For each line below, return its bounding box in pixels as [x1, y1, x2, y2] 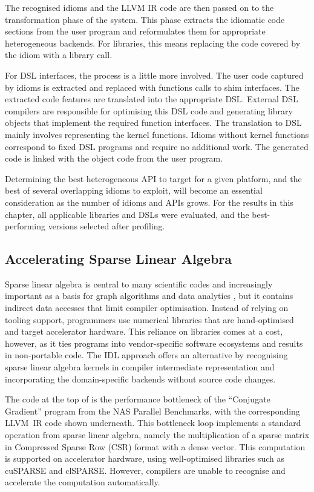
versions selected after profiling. [48, 220, 165, 232]
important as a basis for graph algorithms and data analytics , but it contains [5, 289, 293, 302]
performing [5, 220, 45, 232]
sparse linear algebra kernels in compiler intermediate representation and [5, 361, 275, 373]
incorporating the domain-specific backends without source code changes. [5, 372, 276, 385]
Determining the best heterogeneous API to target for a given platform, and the [5, 172, 302, 185]
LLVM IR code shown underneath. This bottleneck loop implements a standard [5, 416, 301, 429]
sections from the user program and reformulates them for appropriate [5, 25, 266, 38]
